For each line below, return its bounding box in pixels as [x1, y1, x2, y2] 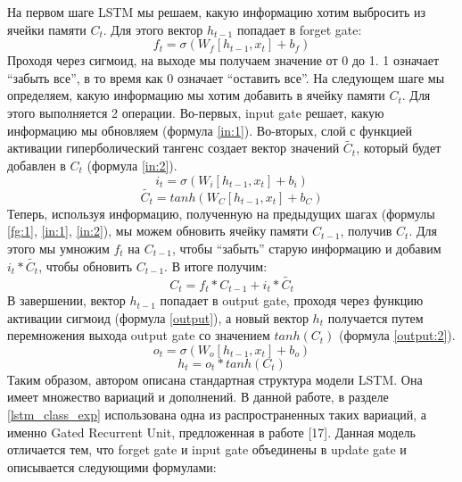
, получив [340, 221, 392, 240]
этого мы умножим [7, 238, 110, 257]
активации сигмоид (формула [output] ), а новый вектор [7, 308, 309, 327]
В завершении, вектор [7, 291, 126, 310]
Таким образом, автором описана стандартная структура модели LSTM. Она [7, 370, 423, 388]
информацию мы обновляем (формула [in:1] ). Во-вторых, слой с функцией [7, 120, 412, 139]
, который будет [356, 138, 441, 157]
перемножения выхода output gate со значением [7, 326, 270, 345]
